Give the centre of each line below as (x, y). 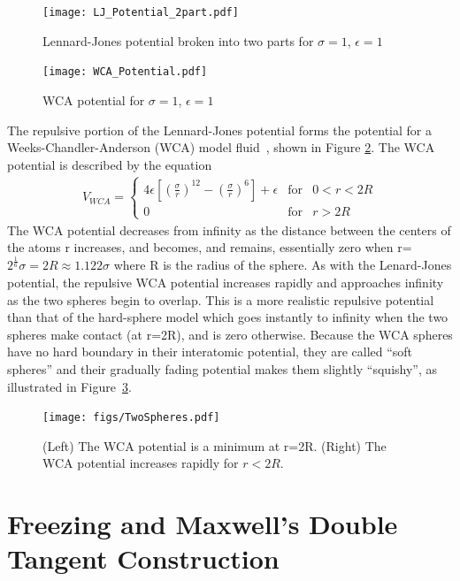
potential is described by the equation (110, 164)
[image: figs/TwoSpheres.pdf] (131, 418)
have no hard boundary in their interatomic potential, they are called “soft (210, 352)
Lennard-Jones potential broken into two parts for (178, 40)
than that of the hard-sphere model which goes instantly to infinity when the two (228, 317)
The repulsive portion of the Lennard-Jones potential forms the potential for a (219, 130)
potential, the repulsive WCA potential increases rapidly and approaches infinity (226, 283)
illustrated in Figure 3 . (69, 386)
